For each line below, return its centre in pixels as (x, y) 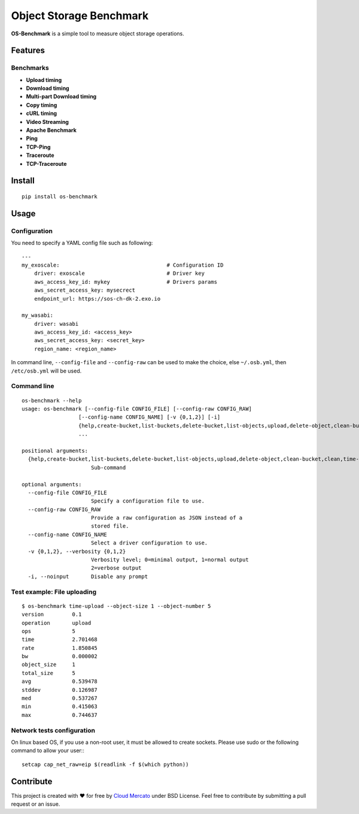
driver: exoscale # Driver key (119, 273)
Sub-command (108, 467)
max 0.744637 (60, 715)
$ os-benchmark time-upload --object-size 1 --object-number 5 (116, 606)
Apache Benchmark (51, 130)
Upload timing (44, 80)
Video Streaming (47, 122)
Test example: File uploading (54, 592)
